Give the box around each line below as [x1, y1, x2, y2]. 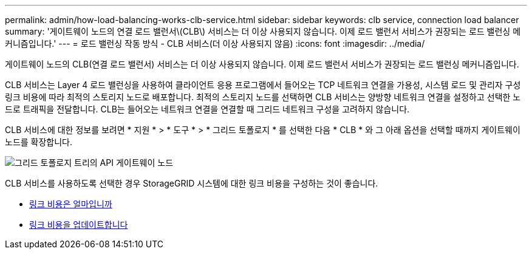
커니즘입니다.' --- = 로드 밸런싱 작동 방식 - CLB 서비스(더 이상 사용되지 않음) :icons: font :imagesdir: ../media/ [5, 38, 425, 49]
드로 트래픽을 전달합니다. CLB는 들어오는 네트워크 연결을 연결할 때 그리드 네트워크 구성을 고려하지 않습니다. [5, 104, 410, 114]
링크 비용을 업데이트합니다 [29, 219, 128, 230]
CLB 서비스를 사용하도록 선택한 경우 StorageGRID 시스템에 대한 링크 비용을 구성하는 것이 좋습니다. [5, 178, 378, 188]
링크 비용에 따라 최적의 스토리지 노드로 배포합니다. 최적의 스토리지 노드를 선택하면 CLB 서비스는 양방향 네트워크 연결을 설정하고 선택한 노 [5, 92, 521, 102]
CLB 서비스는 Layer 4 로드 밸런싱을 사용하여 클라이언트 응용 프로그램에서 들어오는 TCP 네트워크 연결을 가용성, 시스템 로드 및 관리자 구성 [5, 80, 521, 90]
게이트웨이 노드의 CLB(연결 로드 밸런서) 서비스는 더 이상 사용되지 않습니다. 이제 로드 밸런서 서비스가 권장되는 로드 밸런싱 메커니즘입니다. [5, 59, 519, 69]
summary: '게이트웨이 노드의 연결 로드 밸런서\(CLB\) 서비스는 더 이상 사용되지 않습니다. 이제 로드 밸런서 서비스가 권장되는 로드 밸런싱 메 [5, 26, 521, 36]
